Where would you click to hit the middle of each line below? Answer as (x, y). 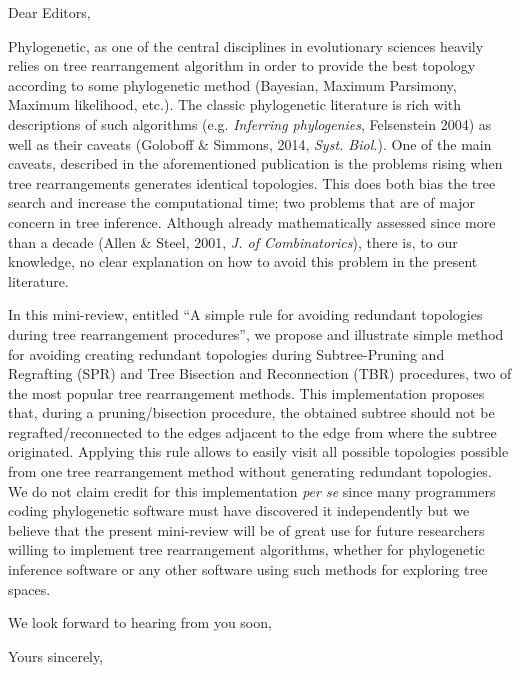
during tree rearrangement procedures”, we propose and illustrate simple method (256, 333)
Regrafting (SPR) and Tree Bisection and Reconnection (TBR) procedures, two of (260, 373)
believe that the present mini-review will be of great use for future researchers (246, 529)
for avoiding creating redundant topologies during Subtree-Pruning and (226, 353)
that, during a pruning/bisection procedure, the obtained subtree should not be (251, 412)
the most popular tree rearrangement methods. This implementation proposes (246, 392)
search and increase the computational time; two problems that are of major (242, 202)
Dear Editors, (49, 12)
